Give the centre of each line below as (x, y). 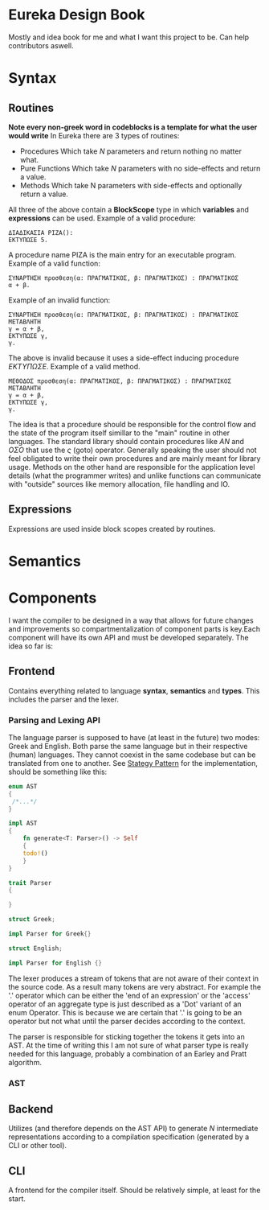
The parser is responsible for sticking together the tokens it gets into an (126, 1036)
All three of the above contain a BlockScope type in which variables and (128, 209)
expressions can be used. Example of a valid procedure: (102, 218)
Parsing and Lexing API (54, 720)
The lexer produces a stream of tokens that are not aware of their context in (134, 978)
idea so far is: (31, 646)
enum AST (23, 786)
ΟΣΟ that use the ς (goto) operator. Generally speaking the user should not (132, 450)
